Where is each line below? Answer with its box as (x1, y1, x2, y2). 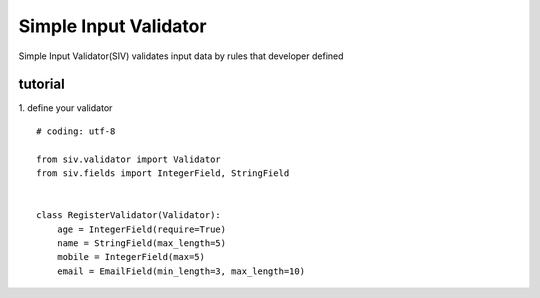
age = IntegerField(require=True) (56, 223, 227, 235)
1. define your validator (18, 102, 113, 114)
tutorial (18, 76, 65, 93)
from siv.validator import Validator (36, 153, 222, 165)
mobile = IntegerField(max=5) (56, 251, 205, 263)
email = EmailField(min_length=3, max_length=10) (56, 265, 305, 277)
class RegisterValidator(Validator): (36, 210, 222, 221)
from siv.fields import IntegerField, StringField (36, 168, 290, 179)
